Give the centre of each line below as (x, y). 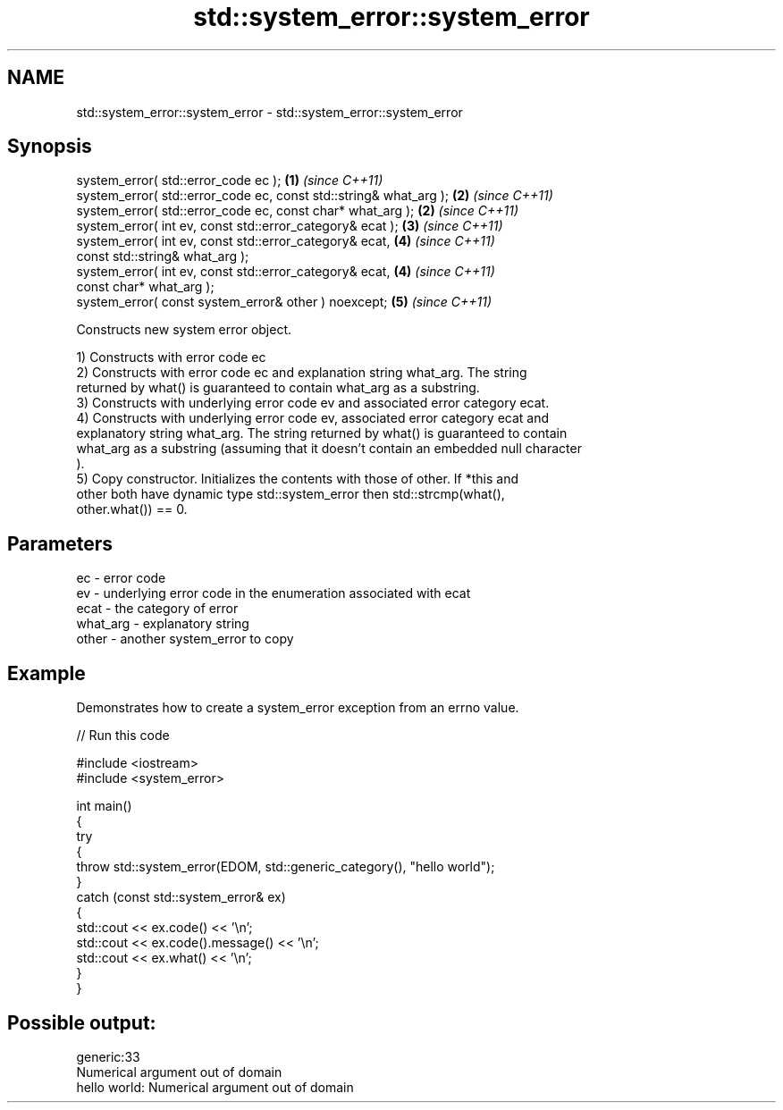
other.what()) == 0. (132, 509)
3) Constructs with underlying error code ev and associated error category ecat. (313, 403)
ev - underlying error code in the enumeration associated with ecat (274, 593)
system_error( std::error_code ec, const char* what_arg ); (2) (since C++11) (298, 211)
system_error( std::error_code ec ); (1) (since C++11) (230, 181)
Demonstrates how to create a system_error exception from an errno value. (298, 708)
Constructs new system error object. (184, 330)
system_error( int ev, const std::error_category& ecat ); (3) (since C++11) (290, 226)
